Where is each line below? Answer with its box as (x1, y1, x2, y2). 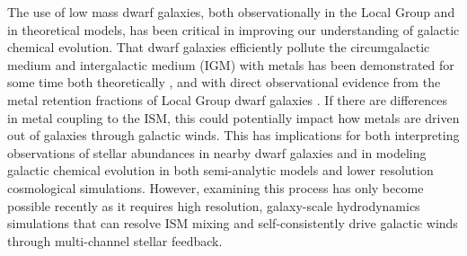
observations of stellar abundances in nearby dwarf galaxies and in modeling (7, 143, 427, 162)
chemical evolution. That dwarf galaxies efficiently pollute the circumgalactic (7, 38, 430, 57)
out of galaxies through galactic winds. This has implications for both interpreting (7, 126, 460, 145)
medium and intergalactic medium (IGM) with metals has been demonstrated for (7, 55, 454, 74)
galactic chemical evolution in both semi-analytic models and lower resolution (7, 161, 434, 180)
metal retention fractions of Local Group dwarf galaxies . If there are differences (7, 90, 448, 109)
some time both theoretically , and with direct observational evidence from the (7, 73, 441, 92)
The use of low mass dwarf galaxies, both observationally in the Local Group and (7, 3, 455, 21)
